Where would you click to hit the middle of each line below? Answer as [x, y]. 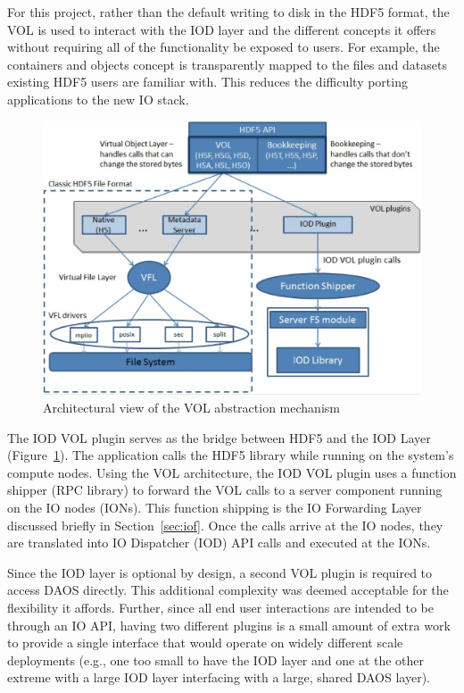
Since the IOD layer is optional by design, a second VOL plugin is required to [220, 572]
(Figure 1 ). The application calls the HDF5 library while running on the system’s [231, 455]
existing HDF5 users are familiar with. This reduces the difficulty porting [207, 82]
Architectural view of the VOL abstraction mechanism [191, 407]
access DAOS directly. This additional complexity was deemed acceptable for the [228, 590]
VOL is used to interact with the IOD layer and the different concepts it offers [222, 29]
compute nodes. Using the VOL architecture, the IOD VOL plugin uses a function [232, 472]
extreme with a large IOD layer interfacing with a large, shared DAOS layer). [219, 677]
